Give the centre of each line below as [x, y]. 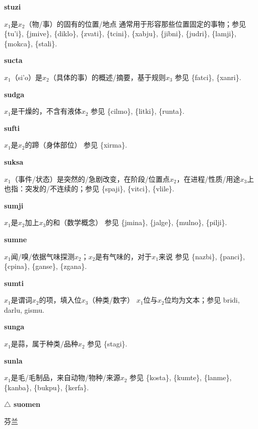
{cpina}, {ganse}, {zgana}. [46, 266]
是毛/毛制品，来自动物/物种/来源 [66, 377]
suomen [27, 404]
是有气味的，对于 [124, 256]
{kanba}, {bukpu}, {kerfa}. [47, 387]
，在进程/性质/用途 [208, 178]
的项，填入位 [60, 300]
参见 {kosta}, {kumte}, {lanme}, [181, 377]
